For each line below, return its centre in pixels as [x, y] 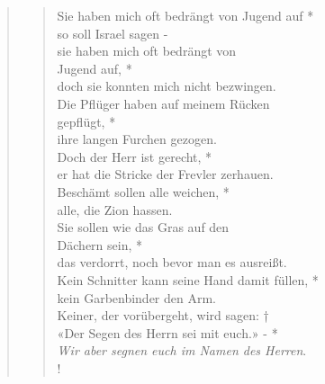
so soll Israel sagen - [113, 33]
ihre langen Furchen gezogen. [137, 139]
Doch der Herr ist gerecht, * [135, 156]
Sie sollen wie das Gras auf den [143, 227]
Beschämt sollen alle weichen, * [143, 191]
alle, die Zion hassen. [115, 209]
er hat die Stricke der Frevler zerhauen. [165, 174]
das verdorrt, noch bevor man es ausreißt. [172, 262]
